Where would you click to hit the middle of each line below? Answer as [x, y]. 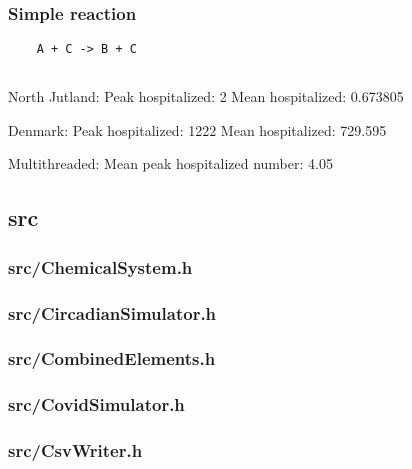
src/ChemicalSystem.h [100, 266]
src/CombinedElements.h [112, 358]
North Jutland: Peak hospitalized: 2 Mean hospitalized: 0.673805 [206, 96]
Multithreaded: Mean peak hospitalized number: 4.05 [170, 163]
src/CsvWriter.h [75, 450]
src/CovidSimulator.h [96, 404]
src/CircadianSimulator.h [112, 312]
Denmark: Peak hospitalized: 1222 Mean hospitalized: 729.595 [197, 129]
